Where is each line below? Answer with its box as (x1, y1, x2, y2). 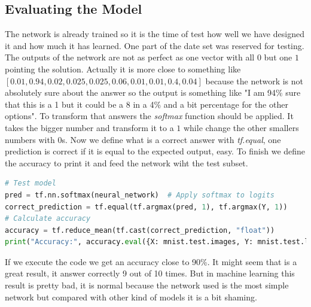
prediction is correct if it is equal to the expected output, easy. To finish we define (5, 145, 306, 157)
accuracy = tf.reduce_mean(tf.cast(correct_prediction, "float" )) (5, 226, 275, 235)
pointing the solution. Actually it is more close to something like (5, 62, 241, 75)
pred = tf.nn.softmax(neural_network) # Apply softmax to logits (5, 190, 275, 199)
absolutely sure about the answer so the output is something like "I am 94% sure (5, 86, 301, 99)
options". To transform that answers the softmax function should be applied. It (5, 110, 294, 122)
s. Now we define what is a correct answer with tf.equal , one (62, 133, 281, 145)
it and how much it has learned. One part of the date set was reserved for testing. (5, 39, 304, 51)
